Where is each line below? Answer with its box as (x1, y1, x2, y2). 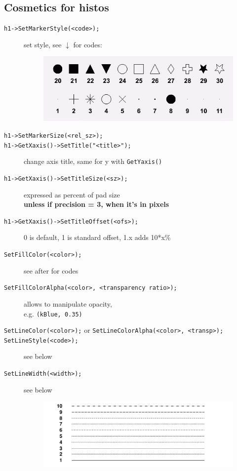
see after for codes (24, 265, 79, 275)
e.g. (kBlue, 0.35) (24, 308, 82, 318)
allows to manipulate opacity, (24, 298, 112, 309)
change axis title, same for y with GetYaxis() (24, 156, 162, 166)
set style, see (24, 39, 62, 49)
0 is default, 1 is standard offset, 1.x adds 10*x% (24, 232, 171, 242)
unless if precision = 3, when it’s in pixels (24, 199, 169, 209)
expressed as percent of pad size (24, 189, 120, 199)
